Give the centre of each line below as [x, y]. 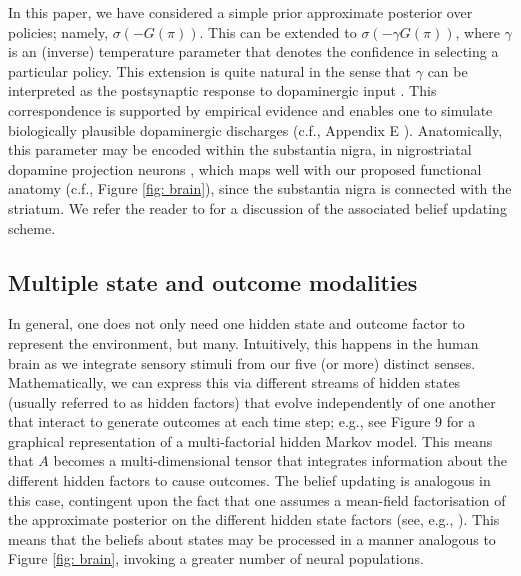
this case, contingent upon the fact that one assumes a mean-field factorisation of [257, 499]
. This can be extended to [278, 31]
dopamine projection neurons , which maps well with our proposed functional [245, 168]
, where [477, 31]
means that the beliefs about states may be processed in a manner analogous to [252, 538]
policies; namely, [58, 31]
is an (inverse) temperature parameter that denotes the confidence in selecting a [253, 51]
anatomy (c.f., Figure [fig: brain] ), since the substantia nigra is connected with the [260, 188]
